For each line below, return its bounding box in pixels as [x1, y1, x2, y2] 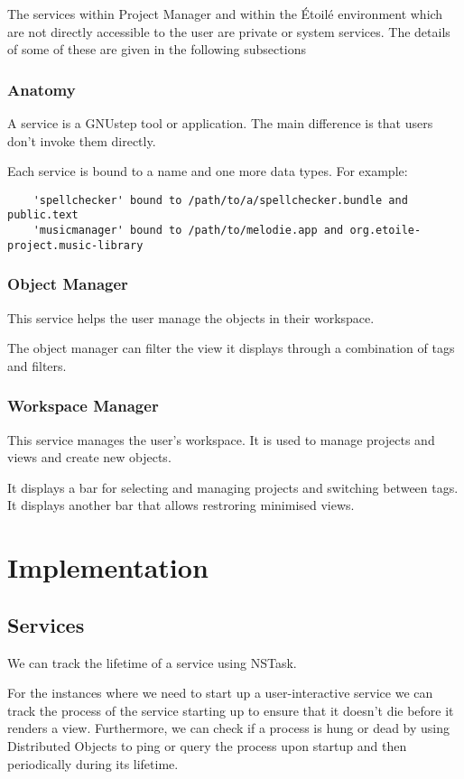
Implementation [7, 549, 209, 586]
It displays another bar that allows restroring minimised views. [7, 496, 355, 515]
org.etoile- [349, 224, 422, 237]
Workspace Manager [7, 394, 159, 417]
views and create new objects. [7, 448, 172, 467]
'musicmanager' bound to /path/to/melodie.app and [32, 224, 344, 237]
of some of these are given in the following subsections [7, 40, 306, 59]
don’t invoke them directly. [7, 131, 156, 150]
